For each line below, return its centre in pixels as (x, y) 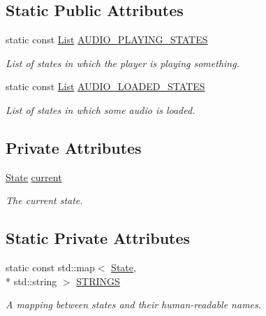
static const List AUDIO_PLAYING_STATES (107, 39)
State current (34, 177)
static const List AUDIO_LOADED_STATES (105, 86)
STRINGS (98, 281)
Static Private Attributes (98, 238)
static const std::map (50, 267)
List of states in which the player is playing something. (123, 63)
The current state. (44, 200)
